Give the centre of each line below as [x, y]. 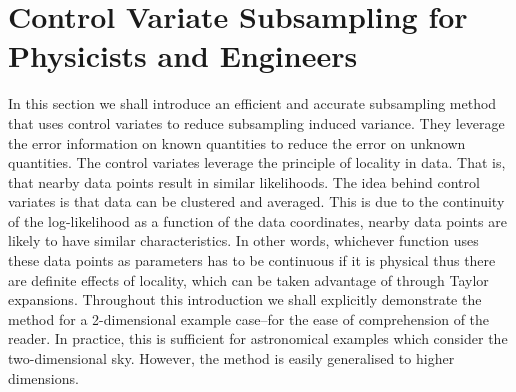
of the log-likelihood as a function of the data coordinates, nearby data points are [257, 220]
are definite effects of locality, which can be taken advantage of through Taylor [248, 279]
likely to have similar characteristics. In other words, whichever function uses [243, 240]
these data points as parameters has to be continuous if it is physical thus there [252, 260]
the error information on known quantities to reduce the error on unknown [237, 142]
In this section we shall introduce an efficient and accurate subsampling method [252, 103]
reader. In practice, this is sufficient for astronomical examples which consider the [258, 338]
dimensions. [43, 377]
